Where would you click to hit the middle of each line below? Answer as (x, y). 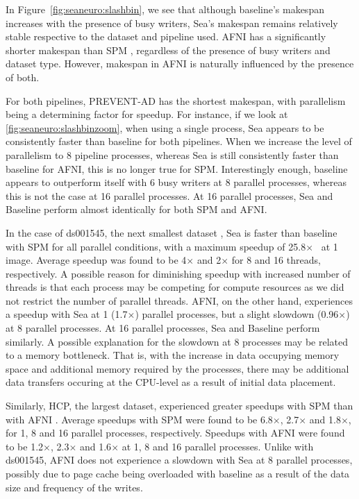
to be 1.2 (25, 446)
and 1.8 (325, 419)
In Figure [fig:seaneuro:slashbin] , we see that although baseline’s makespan (165, 9)
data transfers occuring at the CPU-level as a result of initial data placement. (171, 382)
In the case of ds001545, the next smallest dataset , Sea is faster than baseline (172, 232)
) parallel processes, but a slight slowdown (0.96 (237, 314)
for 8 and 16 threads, (276, 260)
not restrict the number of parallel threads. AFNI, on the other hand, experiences (179, 300)
